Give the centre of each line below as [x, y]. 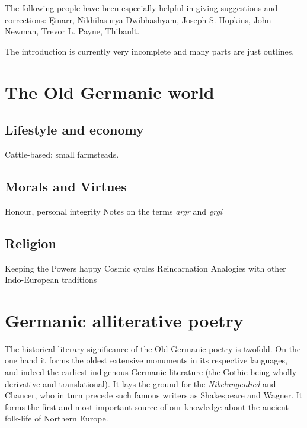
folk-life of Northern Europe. [57, 418]
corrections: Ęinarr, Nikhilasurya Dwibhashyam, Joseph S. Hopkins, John [138, 19]
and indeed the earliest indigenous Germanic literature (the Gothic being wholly [151, 372]
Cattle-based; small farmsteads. [62, 154]
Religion [31, 243]
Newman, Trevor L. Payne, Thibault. [72, 31]
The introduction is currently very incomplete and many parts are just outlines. [150, 51]
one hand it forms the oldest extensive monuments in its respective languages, [146, 360]
